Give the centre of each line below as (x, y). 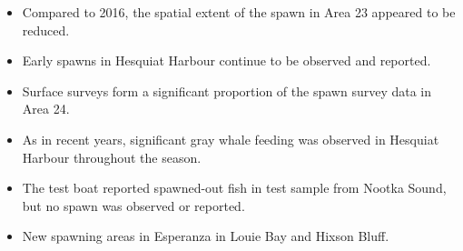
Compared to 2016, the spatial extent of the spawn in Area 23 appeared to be (239, 12)
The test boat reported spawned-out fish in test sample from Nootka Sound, (234, 188)
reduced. (46, 30)
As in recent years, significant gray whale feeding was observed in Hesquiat (231, 139)
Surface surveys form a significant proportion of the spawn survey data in (227, 90)
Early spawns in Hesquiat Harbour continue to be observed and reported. (227, 60)
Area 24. (46, 109)
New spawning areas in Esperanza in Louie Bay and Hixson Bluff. (206, 236)
